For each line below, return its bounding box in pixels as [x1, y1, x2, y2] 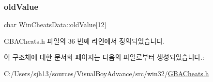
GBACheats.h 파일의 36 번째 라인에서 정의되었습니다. [4, 35, 165, 46]
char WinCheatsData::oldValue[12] [4, 19, 106, 30]
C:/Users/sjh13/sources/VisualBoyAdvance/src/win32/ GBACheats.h [4, 68, 209, 78]
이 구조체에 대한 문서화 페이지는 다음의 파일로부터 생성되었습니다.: [4, 52, 204, 62]
